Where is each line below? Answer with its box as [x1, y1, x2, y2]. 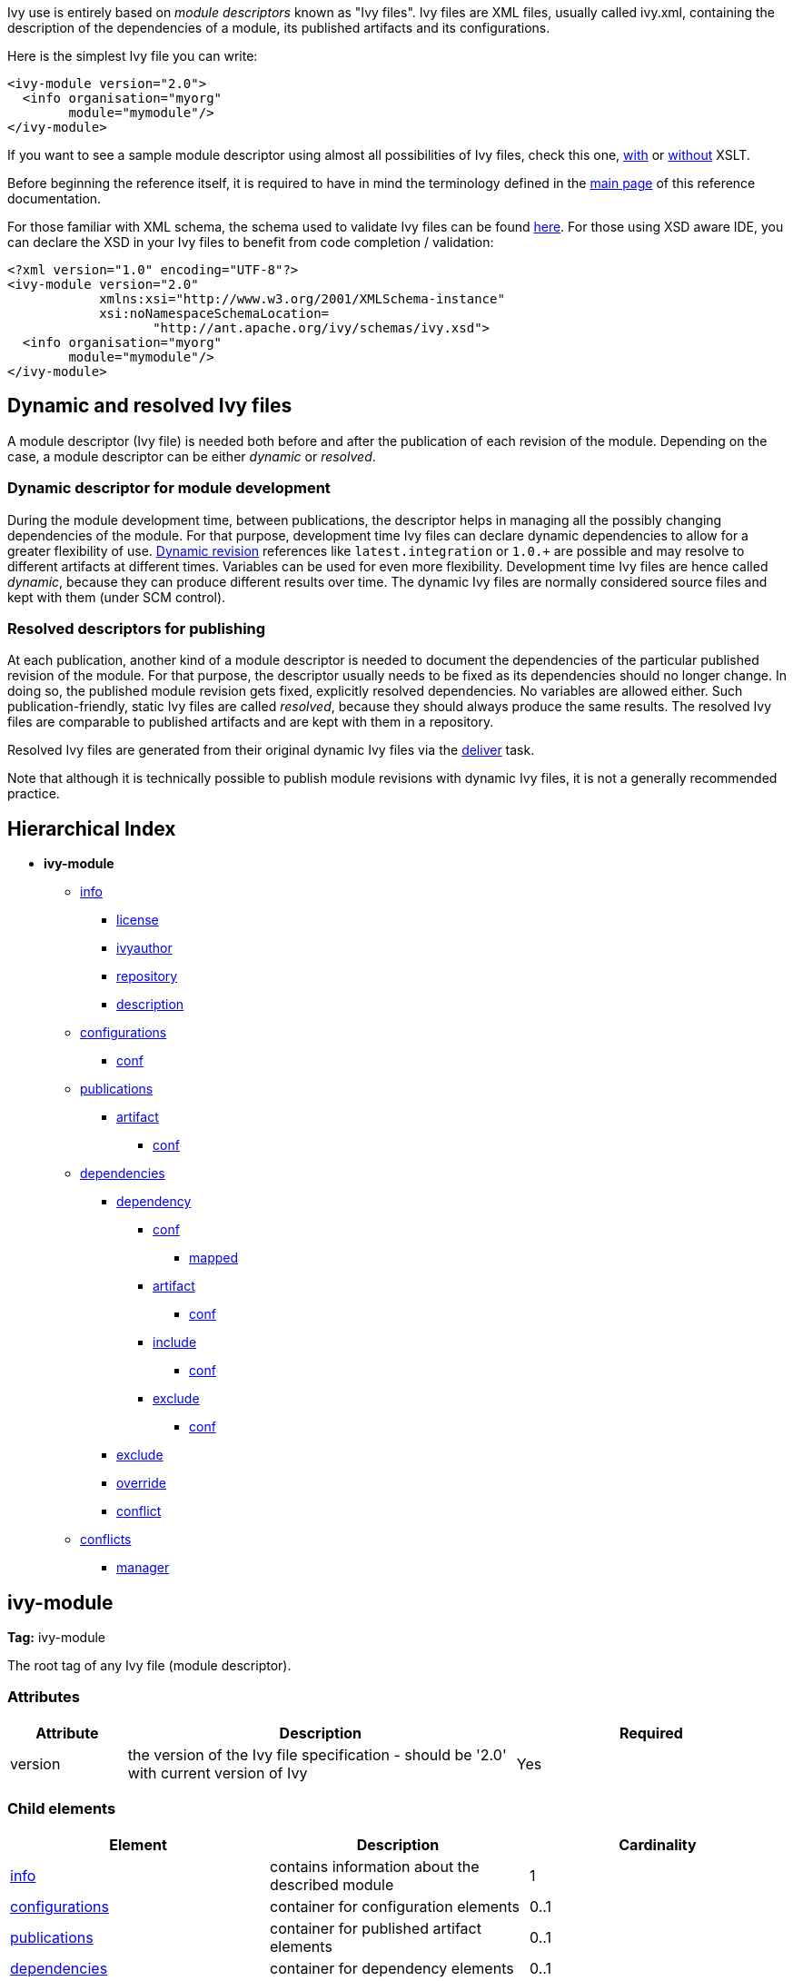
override [116, 1475, 166, 1491]
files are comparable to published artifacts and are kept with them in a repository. [7, 714, 494, 730]
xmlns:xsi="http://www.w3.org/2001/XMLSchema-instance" [99, 292, 505, 306]
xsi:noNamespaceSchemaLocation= [99, 306, 330, 321]
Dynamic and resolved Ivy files [7, 394, 292, 418]
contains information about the [269, 1857, 480, 1876]
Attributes [7, 1688, 80, 1707]
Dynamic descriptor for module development [7, 479, 331, 498]
